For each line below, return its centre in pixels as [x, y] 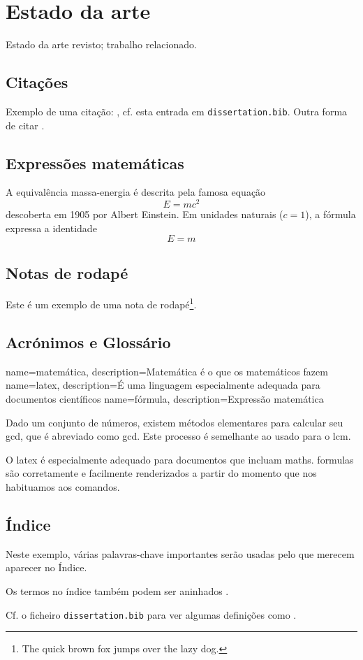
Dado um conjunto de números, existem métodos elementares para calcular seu [175, 422]
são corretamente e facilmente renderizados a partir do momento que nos [161, 473]
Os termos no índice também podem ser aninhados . [117, 591]
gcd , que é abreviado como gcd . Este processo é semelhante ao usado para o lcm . [178, 436]
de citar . [25, 125]
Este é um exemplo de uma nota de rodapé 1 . [101, 303]
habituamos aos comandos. [63, 487]
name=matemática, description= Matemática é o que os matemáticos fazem [167, 371]
